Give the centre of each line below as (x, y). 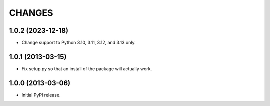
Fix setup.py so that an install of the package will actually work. (87, 68)
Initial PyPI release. (41, 95)
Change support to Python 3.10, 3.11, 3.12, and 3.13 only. (79, 43)
